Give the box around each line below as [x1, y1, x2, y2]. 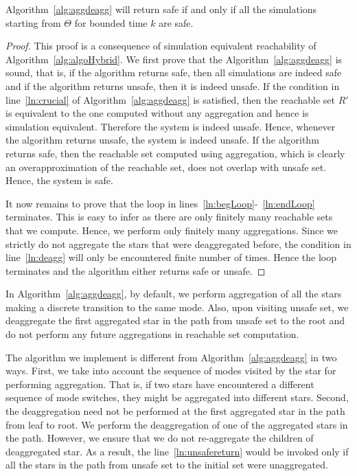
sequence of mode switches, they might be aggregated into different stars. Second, [5, 390, 349, 405]
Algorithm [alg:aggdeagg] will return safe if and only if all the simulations [5, 2, 317, 16]
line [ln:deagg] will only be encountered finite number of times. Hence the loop [5, 250, 337, 264]
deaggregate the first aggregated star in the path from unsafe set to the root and [5, 313, 345, 328]
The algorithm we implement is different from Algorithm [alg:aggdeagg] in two [5, 350, 337, 364]
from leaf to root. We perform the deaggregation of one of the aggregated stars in [5, 417, 348, 431]
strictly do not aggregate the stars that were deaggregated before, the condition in [5, 236, 352, 251]
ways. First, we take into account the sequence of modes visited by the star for [5, 363, 336, 378]
